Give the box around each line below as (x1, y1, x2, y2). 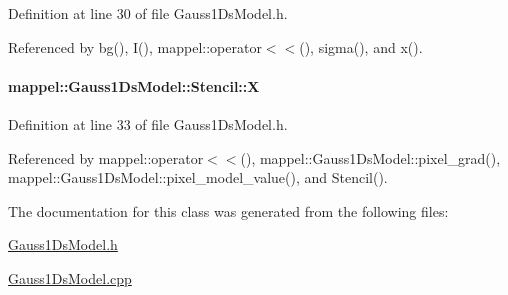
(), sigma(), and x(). (299, 36, 423, 57)
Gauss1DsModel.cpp (8, 267, 132, 288)
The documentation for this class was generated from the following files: (8, 200, 449, 221)
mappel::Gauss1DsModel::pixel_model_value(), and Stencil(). (8, 167, 388, 188)
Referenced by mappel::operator (8, 147, 204, 168)
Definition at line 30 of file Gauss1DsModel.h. (8, 3, 288, 23)
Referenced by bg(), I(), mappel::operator (8, 36, 262, 57)
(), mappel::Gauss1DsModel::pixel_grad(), (240, 147, 501, 168)
